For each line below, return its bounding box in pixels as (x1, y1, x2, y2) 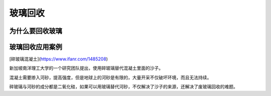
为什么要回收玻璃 (9, 27, 62, 35)
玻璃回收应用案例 (9, 43, 62, 51)
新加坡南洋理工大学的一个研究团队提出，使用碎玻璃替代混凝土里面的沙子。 (9, 65, 163, 71)
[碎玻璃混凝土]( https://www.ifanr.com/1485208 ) (9, 56, 108, 62)
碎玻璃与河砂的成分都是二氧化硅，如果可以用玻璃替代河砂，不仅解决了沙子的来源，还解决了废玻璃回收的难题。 (9, 83, 238, 90)
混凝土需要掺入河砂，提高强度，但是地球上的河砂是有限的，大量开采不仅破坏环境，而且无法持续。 (9, 74, 212, 80)
